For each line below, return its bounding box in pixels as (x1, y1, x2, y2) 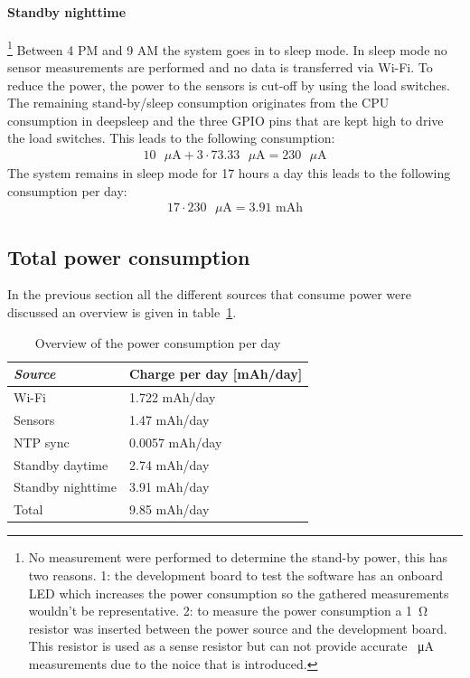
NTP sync (14, 432, 70, 451)
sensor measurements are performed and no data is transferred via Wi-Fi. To (7, 58, 433, 77)
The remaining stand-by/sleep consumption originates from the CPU (7, 93, 390, 112)
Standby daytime (14, 455, 108, 474)
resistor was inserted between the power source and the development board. (28, 618, 447, 637)
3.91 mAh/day (128, 477, 210, 496)
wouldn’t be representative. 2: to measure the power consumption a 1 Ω (28, 601, 428, 620)
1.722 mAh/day (128, 388, 216, 407)
